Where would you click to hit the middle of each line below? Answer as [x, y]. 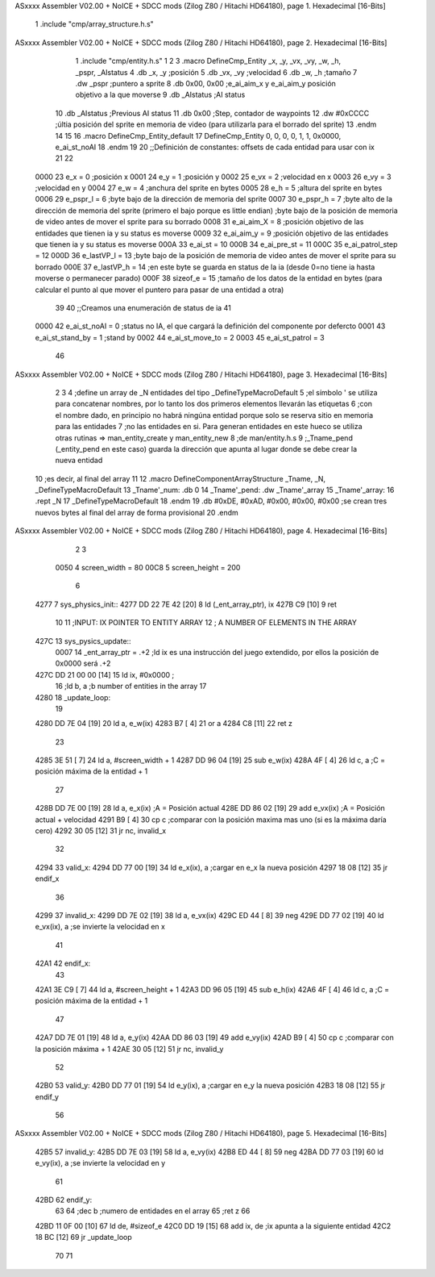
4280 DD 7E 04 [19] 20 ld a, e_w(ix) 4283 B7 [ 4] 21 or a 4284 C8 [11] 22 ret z [164, 724]
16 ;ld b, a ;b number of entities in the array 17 [131, 686]
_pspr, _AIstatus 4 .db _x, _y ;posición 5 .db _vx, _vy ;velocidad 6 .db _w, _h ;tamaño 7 [216, 72]
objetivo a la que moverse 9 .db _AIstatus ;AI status [160, 95]
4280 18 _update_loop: [73, 697]
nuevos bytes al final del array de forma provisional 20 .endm [137, 512]
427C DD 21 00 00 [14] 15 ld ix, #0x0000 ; [105, 674]
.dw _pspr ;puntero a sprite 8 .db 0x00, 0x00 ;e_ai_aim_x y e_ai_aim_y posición [205, 83]
